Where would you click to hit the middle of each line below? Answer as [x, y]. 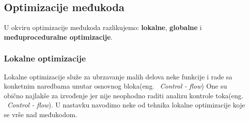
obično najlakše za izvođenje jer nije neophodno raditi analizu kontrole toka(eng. [124, 95]
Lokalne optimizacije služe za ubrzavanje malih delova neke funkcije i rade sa [118, 76]
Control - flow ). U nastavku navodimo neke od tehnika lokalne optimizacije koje [126, 105]
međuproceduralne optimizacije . [58, 37]
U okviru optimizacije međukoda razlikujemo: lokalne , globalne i [103, 27]
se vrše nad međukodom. [41, 114]
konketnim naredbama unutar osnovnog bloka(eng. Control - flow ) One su [116, 86]
